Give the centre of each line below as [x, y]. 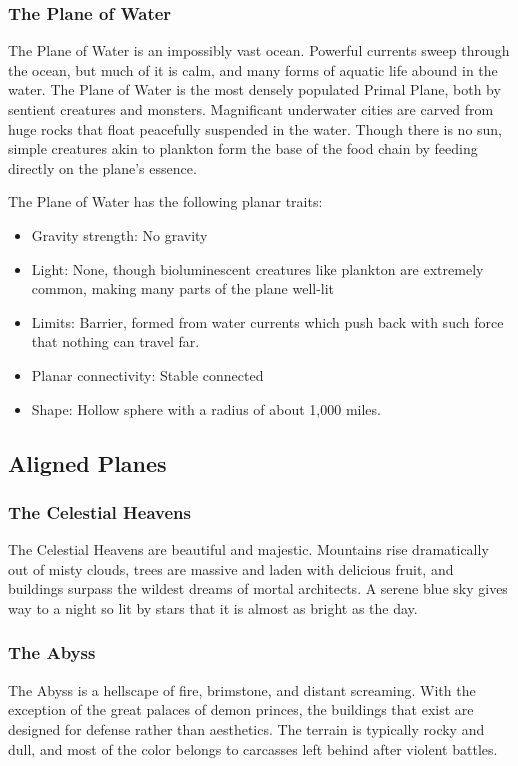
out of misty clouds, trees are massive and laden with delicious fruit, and [231, 568]
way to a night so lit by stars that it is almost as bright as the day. [213, 607]
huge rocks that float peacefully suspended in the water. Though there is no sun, [255, 128]
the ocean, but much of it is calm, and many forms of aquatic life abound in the [253, 69]
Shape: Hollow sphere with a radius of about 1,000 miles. [206, 408]
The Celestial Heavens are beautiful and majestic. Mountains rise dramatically [248, 549]
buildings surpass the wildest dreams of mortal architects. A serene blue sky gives [258, 588]
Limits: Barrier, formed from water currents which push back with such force [267, 321]
